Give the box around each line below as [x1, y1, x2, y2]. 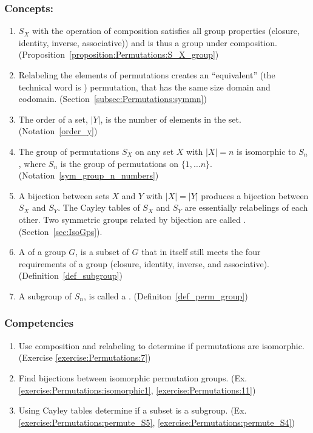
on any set [135, 145, 174, 157]
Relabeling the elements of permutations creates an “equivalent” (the [18, 69, 275, 81]
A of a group [18, 245, 66, 258]
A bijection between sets [18, 189, 109, 202]
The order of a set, [18, 112, 88, 125]
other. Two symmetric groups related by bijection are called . [18, 213, 246, 225]
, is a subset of [75, 245, 129, 258]
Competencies [4, 315, 74, 330]
